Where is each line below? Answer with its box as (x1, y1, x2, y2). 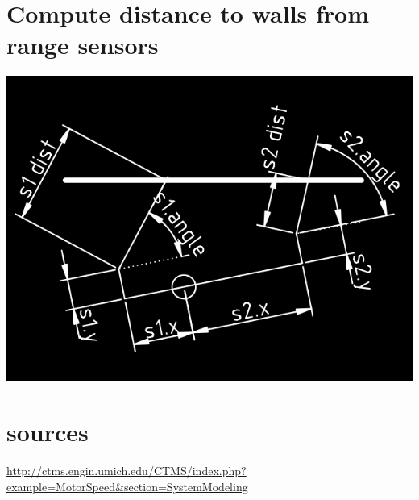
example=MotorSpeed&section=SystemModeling (6, 477, 248, 494)
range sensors (6, 28, 159, 61)
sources (6, 415, 89, 448)
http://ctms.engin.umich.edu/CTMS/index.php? (6, 462, 247, 479)
